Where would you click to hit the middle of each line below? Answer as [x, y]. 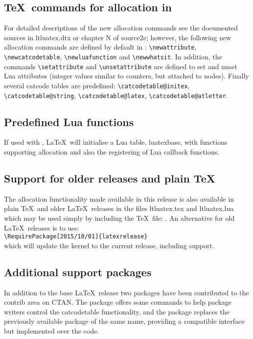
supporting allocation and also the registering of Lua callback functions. [112, 152]
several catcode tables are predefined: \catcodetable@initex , [97, 85]
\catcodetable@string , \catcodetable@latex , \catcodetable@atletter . [116, 95]
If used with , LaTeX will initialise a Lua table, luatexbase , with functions [116, 142]
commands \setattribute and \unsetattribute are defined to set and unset [121, 66]
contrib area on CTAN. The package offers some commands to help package [118, 302]
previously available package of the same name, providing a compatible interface [124, 321]
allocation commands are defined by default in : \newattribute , [100, 47]
